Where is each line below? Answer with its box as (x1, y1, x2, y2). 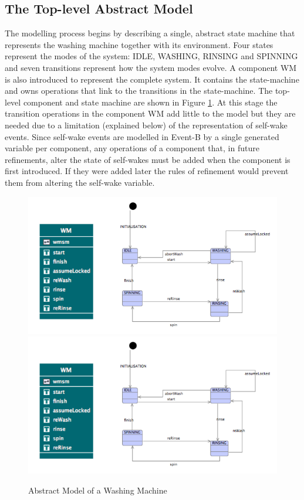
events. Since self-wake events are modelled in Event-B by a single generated (5, 130, 279, 142)
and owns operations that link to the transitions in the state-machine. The (5, 84, 273, 97)
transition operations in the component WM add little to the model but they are (5, 107, 296, 120)
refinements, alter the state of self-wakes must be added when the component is (5, 153, 291, 165)
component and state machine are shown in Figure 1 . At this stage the (23, 96, 278, 108)
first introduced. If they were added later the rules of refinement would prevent (5, 165, 289, 177)
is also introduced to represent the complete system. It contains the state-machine (5, 73, 299, 85)
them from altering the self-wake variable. (5, 176, 155, 188)
